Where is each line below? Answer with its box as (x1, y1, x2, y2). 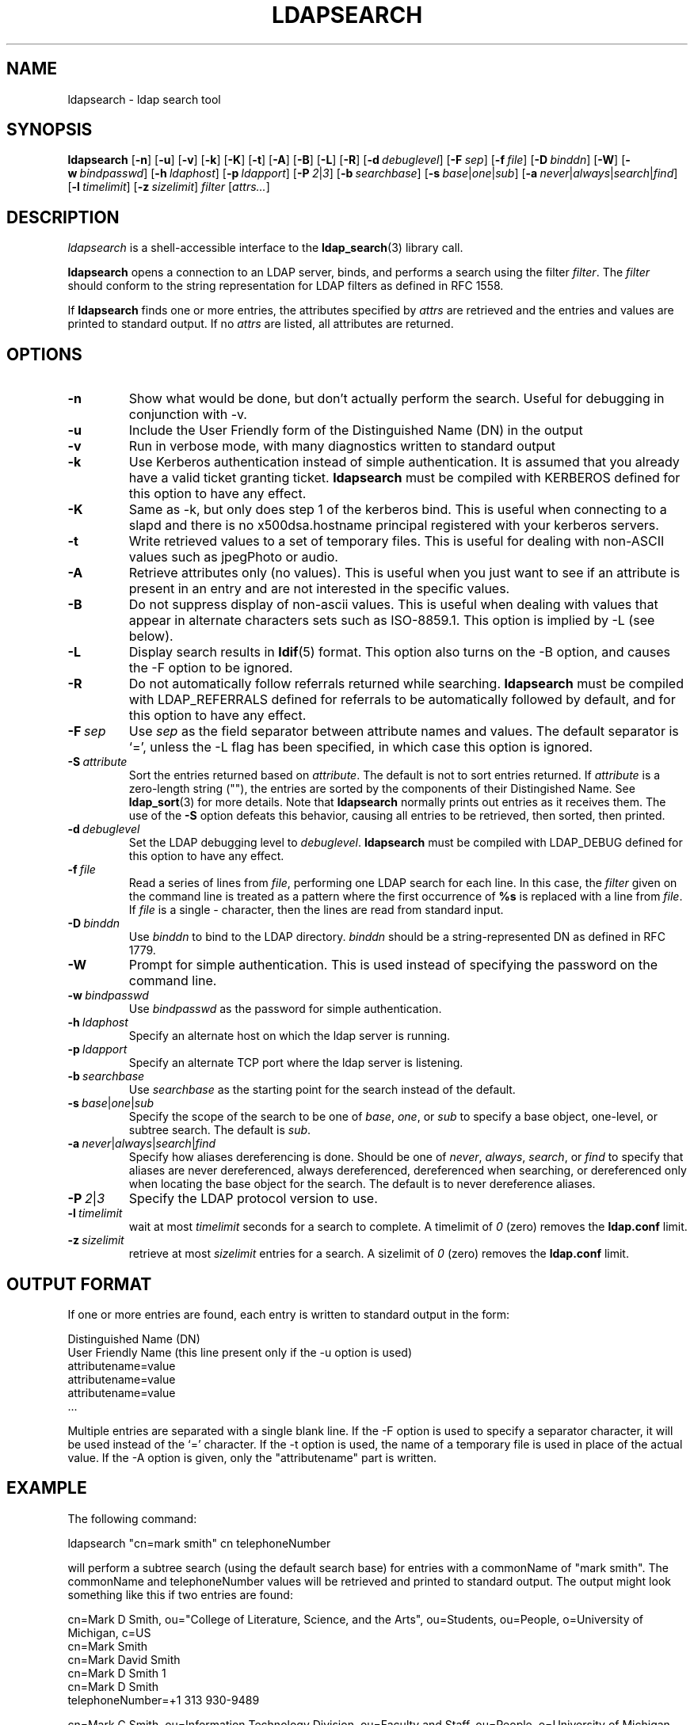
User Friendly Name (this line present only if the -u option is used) (67, 1345, 413, 1359)
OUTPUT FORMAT (6, 1274, 152, 1294)
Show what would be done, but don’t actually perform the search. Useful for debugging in (128, 390, 665, 407)
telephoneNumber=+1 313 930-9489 (67, 1693, 260, 1707)
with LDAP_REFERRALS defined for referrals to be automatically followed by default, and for (128, 691, 676, 708)
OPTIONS (6, 344, 82, 364)
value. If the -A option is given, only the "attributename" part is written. (67, 1450, 437, 1464)
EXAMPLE (6, 1478, 87, 1498)
